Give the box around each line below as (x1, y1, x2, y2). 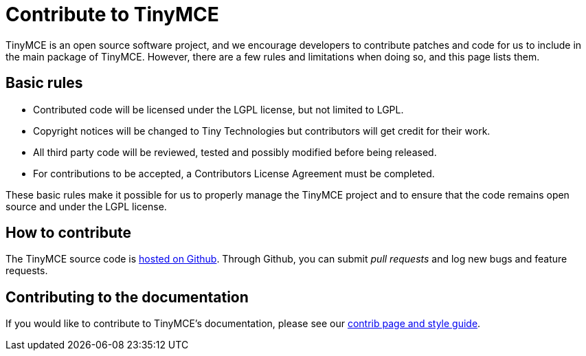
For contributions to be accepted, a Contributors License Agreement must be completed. (33, 167, 435, 179)
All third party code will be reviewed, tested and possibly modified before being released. (33, 146, 437, 158)
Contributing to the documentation (5, 288, 249, 306)
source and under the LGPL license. (5, 200, 167, 212)
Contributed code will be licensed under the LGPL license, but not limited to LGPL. (33, 103, 404, 115)
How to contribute (5, 224, 132, 242)
